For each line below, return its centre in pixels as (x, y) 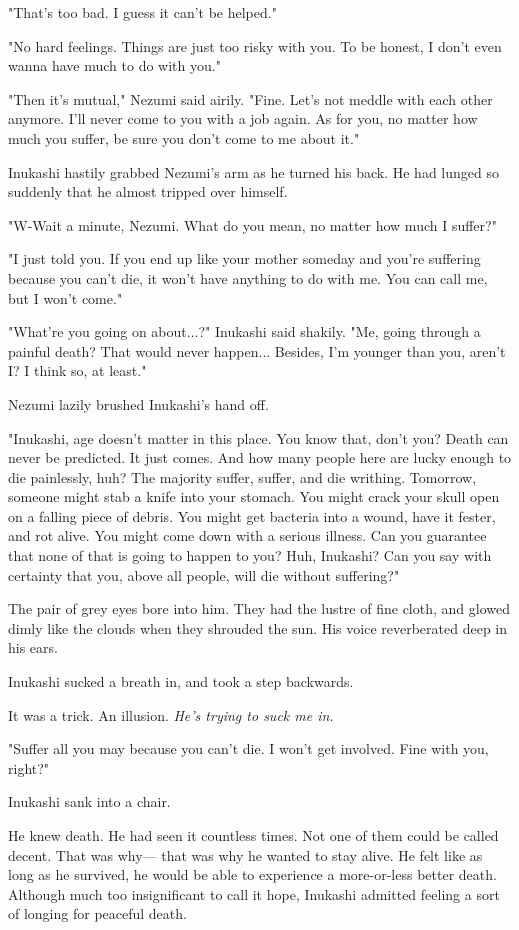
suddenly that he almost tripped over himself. (148, 191)
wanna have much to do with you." (114, 65)
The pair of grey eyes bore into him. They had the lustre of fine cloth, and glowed (259, 608)
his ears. (33, 647)
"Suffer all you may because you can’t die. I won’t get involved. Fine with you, (248, 748)
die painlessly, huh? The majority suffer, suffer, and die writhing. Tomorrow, (242, 476)
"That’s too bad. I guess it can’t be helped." (142, 12)
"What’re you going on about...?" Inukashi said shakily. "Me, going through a (244, 331)
